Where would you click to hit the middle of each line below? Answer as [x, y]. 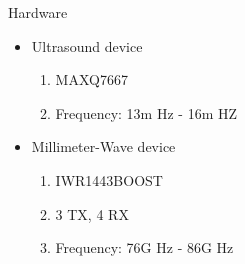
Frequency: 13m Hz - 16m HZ [146, 112]
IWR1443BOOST [109, 179]
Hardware [38, 12]
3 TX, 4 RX [92, 213]
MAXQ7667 [91, 79]
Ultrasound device [87, 45]
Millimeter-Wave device [103, 146]
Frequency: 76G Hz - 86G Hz [144, 247]
